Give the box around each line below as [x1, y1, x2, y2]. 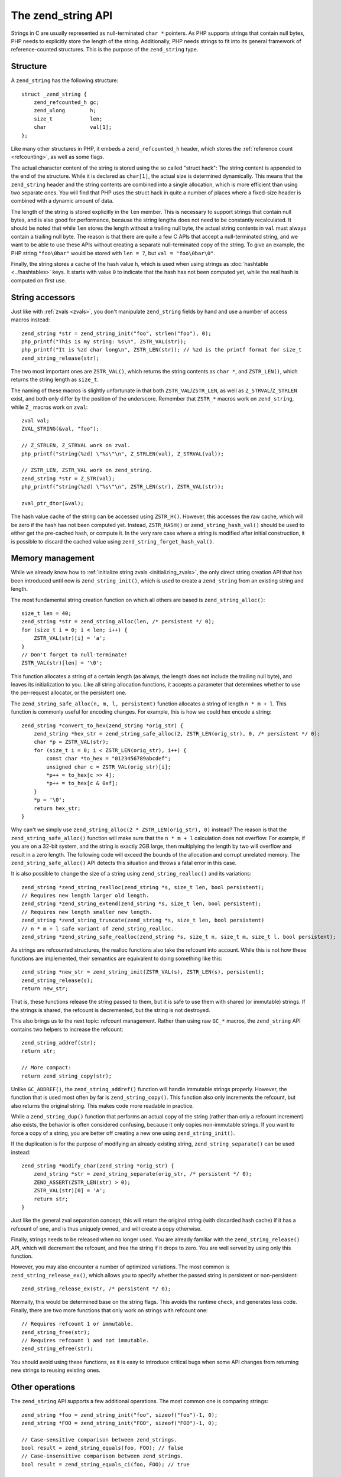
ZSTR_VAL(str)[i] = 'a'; [33, 635, 106, 642]
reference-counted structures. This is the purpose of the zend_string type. [11, 46, 199, 53]
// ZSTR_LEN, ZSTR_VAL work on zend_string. [21, 467, 153, 474]
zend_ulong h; [33, 107, 97, 114]
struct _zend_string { [21, 90, 87, 97]
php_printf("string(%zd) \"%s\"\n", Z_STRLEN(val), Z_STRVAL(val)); [21, 450, 224, 457]
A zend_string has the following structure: [11, 77, 119, 84]
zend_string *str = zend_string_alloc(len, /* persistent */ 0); [21, 618, 215, 625]
